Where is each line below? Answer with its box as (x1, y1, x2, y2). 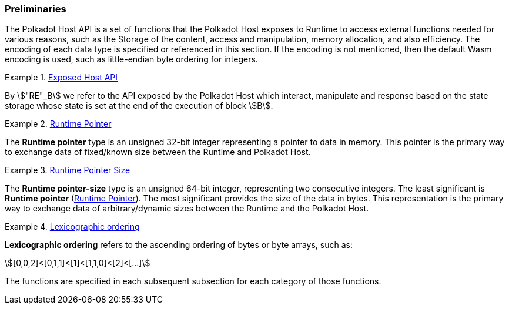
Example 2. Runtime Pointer (5, 119, 112, 129)
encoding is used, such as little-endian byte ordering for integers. (5, 54, 258, 65)
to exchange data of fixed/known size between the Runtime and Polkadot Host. (5, 147, 311, 157)
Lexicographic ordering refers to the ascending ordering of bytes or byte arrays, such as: (5, 240, 353, 250)
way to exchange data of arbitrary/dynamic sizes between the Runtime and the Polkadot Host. (5, 203, 369, 214)
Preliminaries (5, 3, 66, 15)
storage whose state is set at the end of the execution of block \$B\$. (5, 100, 273, 111)
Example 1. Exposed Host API (5, 72, 118, 83)
